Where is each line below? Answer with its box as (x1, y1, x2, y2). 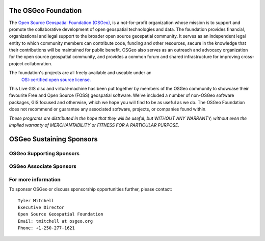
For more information (9, 176, 61, 183)
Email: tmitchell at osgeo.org (18, 218, 93, 224)
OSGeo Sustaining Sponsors (9, 135, 98, 143)
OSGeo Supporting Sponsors (9, 150, 79, 157)
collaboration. (25, 60, 53, 66)
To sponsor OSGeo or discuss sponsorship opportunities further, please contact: (9, 187, 172, 192)
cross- (241, 54, 255, 60)
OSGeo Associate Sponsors (9, 163, 77, 170)
